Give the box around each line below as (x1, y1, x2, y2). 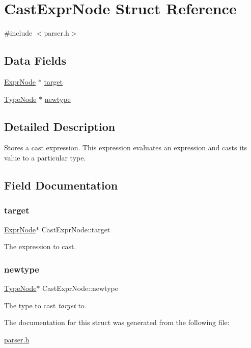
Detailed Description (4, 118, 116, 134)
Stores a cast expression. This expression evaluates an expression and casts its (4, 142, 247, 153)
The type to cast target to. (4, 300, 87, 310)
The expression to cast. (4, 241, 76, 252)
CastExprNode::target (41, 224, 110, 234)
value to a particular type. (4, 152, 86, 163)
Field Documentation (4, 177, 118, 193)
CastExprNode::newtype (42, 282, 118, 293)
